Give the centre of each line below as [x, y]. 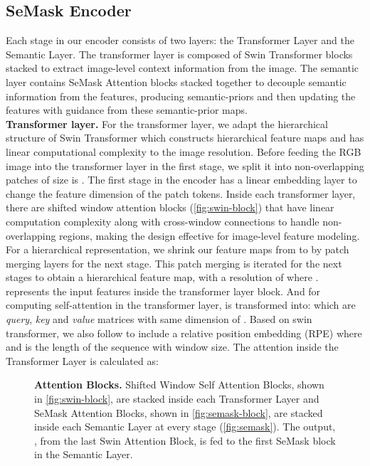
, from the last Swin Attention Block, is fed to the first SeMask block [185, 440]
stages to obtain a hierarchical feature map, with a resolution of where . [162, 277]
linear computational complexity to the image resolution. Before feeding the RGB [184, 151]
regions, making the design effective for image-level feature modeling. [210, 235]
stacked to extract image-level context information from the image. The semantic [183, 68]
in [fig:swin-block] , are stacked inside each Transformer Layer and [177, 399]
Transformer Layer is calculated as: [82, 360]
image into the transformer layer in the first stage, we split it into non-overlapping [185, 165]
